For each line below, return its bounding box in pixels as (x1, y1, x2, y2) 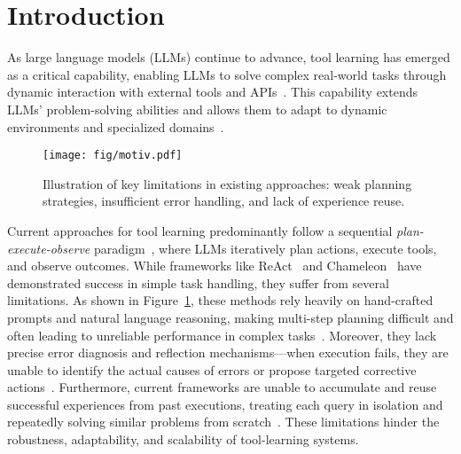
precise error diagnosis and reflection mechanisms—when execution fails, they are (7, 343, 449, 362)
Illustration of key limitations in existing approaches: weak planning (43, 174, 412, 192)
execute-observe (7, 239, 90, 257)
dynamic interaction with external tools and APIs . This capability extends (7, 82, 418, 101)
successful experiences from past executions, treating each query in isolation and (7, 395, 443, 413)
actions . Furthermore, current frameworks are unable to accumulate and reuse (7, 378, 437, 396)
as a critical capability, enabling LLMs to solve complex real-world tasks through (7, 65, 447, 83)
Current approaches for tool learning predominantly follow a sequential (7, 221, 393, 239)
